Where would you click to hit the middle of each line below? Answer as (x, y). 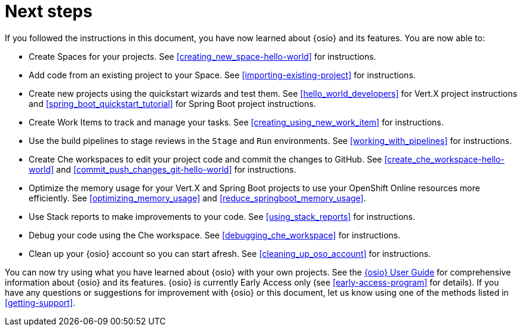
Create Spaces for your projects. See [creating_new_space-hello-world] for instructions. (202, 56)
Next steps (49, 11)
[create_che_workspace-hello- (444, 159)
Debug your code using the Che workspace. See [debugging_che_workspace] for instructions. (215, 235)
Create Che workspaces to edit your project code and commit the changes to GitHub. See (205, 159)
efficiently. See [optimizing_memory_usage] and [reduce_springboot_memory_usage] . (197, 198)
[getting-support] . (40, 302)
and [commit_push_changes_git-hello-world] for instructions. (176, 169)
